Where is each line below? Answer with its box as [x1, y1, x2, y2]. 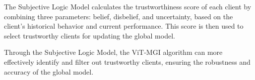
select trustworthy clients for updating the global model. [4, 30, 175, 40]
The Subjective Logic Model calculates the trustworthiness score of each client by [4, 1, 252, 11]
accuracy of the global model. [4, 66, 94, 77]
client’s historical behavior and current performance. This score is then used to [4, 21, 244, 31]
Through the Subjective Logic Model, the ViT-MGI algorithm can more [4, 47, 223, 57]
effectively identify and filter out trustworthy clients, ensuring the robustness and [4, 56, 251, 67]
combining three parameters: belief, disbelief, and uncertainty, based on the [4, 11, 233, 21]
